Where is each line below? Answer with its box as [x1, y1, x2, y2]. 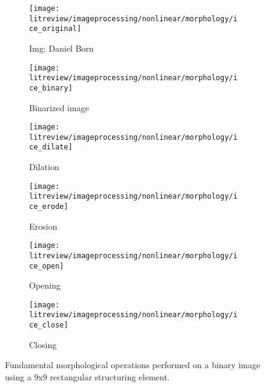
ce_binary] [29, 83, 73, 92]
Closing [29, 338, 57, 351]
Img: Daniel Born [29, 41, 94, 54]
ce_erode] [29, 202, 69, 211]
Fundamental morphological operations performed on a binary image [5, 358, 260, 371]
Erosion [29, 219, 58, 232]
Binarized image [29, 101, 89, 114]
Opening [29, 279, 61, 292]
